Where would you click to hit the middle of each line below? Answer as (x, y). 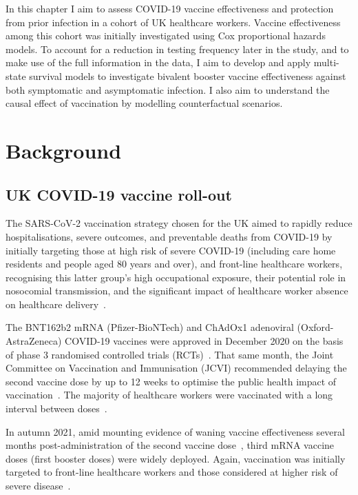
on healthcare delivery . (56, 304)
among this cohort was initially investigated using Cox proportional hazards (166, 36)
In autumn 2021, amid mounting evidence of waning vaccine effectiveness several (175, 431)
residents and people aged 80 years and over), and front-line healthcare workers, (174, 264)
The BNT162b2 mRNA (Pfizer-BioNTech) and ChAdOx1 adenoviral (150, 327)
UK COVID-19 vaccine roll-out (119, 194)
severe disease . (38, 486)
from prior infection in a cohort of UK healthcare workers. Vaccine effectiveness (173, 22)
